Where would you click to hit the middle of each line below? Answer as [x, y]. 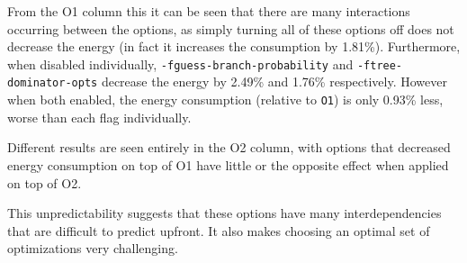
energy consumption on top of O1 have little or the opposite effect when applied [228, 164]
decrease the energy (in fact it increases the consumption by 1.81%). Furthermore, [234, 46]
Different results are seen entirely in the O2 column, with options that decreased [229, 147]
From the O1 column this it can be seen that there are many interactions [209, 11]
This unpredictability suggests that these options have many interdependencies [225, 213]
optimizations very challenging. [93, 248]
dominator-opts [53, 83]
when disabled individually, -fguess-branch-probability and [180, 63]
